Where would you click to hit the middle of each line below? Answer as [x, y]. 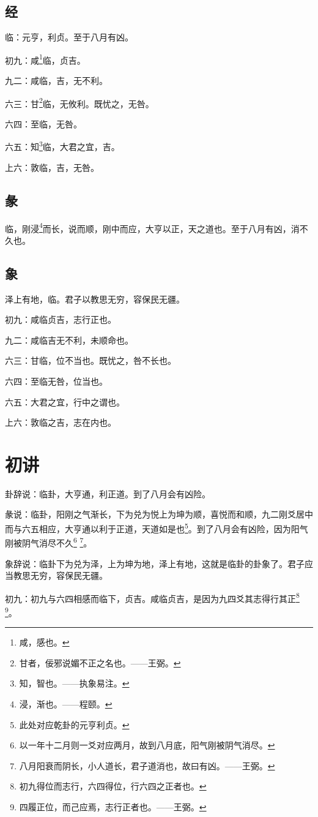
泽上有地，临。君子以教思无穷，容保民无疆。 [95, 299]
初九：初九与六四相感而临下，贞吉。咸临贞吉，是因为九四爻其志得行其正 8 [152, 597]
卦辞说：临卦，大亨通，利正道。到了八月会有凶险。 [108, 493]
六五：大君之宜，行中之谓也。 [65, 401]
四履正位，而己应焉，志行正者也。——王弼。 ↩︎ [113, 806]
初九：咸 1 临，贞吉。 [45, 59]
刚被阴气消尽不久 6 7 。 [49, 542]
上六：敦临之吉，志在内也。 [61, 422]
